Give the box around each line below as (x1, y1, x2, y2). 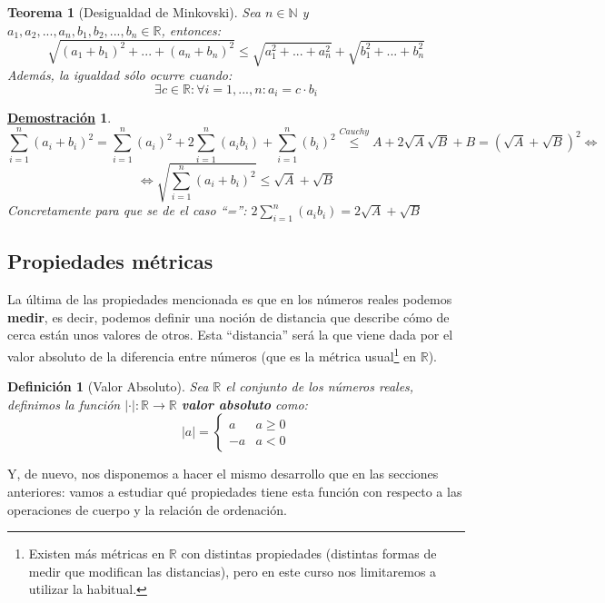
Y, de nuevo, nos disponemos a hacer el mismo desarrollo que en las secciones (7, 464, 439, 483)
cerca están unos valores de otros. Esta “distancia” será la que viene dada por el (7, 325, 453, 344)
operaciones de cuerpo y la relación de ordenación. (7, 499, 287, 519)
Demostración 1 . (7, 108, 112, 127)
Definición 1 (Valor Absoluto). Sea (7, 377, 209, 396)
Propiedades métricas (7, 247, 213, 275)
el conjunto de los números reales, (225, 377, 414, 396)
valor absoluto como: (181, 394, 308, 413)
